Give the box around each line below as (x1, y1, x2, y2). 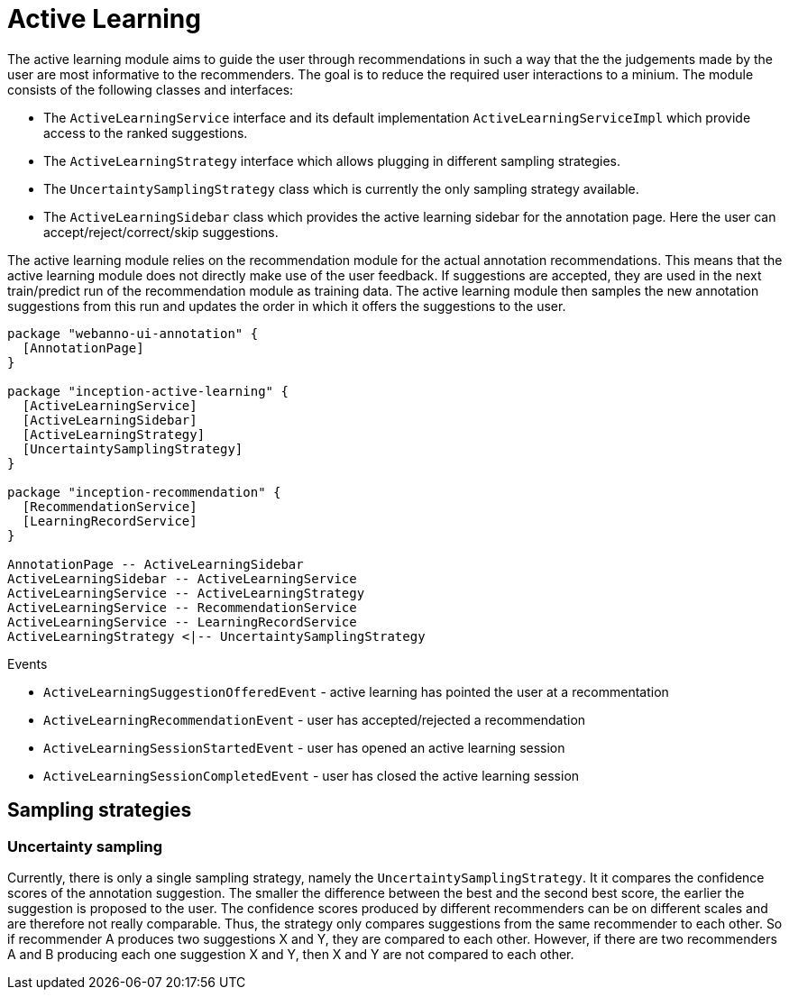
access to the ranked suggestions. (43, 124, 248, 141)
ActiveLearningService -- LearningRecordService (7, 614, 357, 629)
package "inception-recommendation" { (7, 484, 281, 499)
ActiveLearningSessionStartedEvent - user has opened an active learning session (43, 739, 565, 755)
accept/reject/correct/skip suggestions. (43, 224, 279, 240)
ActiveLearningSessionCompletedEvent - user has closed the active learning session (43, 767, 580, 783)
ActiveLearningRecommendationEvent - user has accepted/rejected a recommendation (43, 711, 586, 727)
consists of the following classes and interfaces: (7, 81, 294, 97)
